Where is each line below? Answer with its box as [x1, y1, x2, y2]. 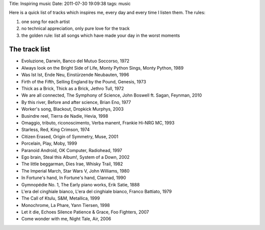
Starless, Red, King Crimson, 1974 [21, 127, 90, 132]
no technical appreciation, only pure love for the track [21, 26, 130, 31]
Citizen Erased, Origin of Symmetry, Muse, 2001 [21, 133, 119, 139]
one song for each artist [21, 19, 70, 25]
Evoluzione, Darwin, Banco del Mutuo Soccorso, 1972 [21, 58, 130, 64]
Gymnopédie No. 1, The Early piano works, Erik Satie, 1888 [21, 181, 140, 187]
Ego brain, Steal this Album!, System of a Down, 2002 [21, 154, 130, 160]
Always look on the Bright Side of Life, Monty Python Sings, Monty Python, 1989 [21, 65, 184, 71]
